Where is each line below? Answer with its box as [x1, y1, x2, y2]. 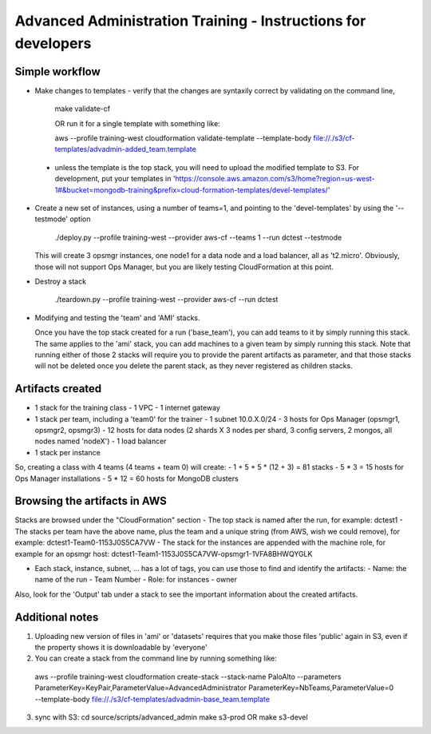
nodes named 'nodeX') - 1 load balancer [34, 436, 167, 446]
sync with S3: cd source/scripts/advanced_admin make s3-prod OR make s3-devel [34, 712, 308, 722]
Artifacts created [14, 382, 102, 395]
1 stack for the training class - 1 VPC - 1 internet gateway [34, 403, 221, 413]
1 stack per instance [34, 447, 101, 457]
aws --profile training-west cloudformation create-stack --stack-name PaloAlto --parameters [34, 672, 342, 681]
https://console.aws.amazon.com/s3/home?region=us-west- [175, 174, 375, 184]
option [69, 214, 91, 224]
